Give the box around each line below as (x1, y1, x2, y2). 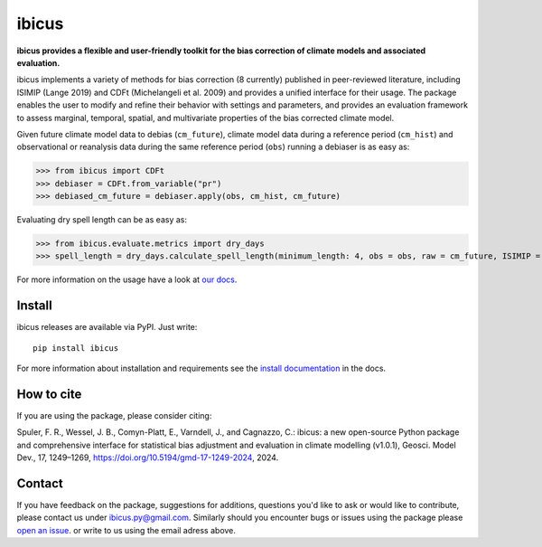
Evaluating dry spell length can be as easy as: (16, 214, 187, 225)
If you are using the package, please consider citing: (16, 410, 212, 420)
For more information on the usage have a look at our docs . (16, 274, 238, 285)
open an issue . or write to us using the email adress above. (16, 524, 237, 535)
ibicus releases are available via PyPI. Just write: (16, 322, 198, 333)
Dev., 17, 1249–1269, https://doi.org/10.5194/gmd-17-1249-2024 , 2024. (16, 452, 279, 463)
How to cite (16, 386, 82, 401)
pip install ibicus (33, 343, 119, 353)
